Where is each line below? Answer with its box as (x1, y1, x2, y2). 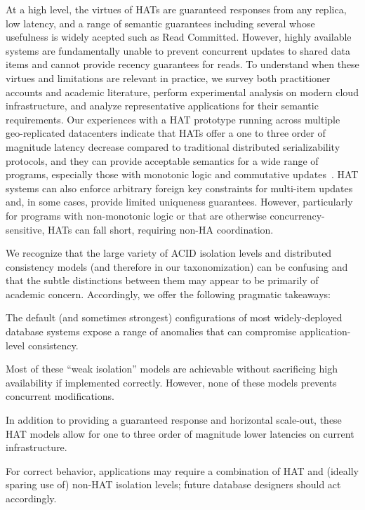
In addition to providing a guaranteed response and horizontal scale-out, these (6, 412, 342, 427)
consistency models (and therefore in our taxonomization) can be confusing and (6, 259, 348, 274)
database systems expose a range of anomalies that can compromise (6, 324, 297, 339)
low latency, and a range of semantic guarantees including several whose (6, 15, 315, 30)
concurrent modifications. (6, 389, 114, 403)
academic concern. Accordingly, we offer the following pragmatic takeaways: (6, 286, 331, 301)
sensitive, (6, 222, 45, 236)
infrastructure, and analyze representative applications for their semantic (6, 98, 319, 113)
